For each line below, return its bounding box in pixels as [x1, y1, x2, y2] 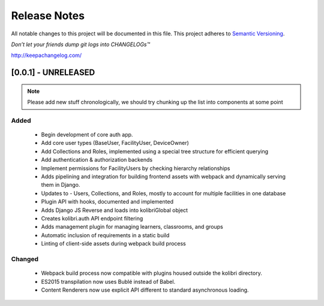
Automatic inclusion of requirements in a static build [41, 231, 170, 239]
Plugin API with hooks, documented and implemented [41, 198, 174, 205]
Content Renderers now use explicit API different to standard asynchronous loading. [41, 286, 249, 293]
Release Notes [11, 9, 85, 22]
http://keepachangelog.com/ [11, 51, 82, 59]
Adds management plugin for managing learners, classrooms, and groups [41, 223, 223, 231]
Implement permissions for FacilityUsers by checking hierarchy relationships [41, 165, 230, 172]
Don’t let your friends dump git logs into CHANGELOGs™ [11, 41, 150, 48]
